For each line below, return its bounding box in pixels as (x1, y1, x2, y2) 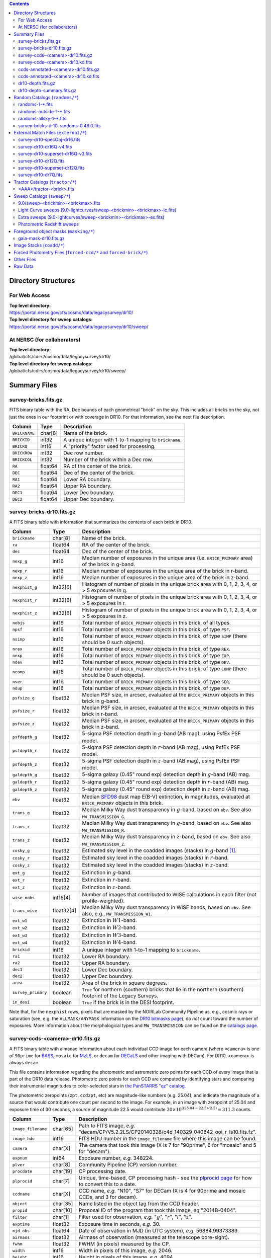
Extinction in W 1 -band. (82, 917, 138, 924)
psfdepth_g (12, 734, 38, 740)
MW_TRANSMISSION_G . (82, 813, 125, 820)
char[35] (52, 1200, 73, 1207)
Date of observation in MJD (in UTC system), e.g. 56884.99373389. (78, 1227, 239, 1234)
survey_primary (12, 990, 47, 995)
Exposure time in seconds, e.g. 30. (78, 1221, 161, 1228)
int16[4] (52, 894, 71, 901)
